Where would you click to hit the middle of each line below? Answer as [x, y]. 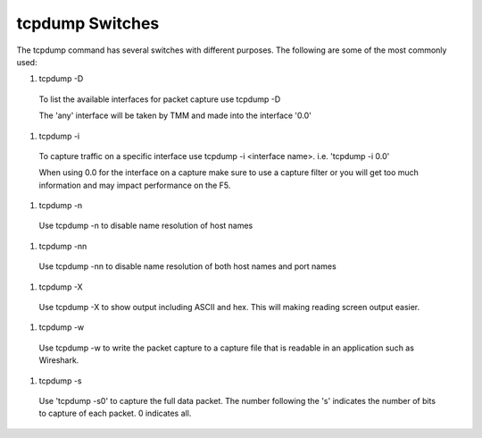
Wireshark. [59, 360]
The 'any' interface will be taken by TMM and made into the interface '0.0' [175, 115]
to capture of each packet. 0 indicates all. [115, 413]
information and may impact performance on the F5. [135, 185]
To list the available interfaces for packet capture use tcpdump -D [160, 99]
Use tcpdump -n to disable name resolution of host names [146, 226]
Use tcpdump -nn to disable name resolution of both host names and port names [187, 266]
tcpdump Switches [88, 23]
